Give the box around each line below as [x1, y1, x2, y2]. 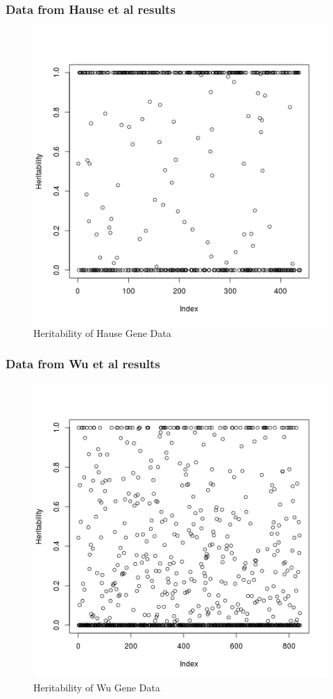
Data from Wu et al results [6, 355, 160, 372]
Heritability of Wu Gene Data [33, 680, 160, 695]
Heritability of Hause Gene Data [33, 325, 171, 340]
